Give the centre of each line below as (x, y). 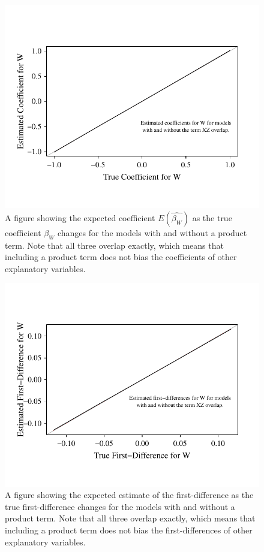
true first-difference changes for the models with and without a (120, 506)
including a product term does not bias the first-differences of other (129, 530)
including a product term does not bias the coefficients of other (121, 257)
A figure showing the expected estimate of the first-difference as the (129, 495)
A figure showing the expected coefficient (80, 217)
